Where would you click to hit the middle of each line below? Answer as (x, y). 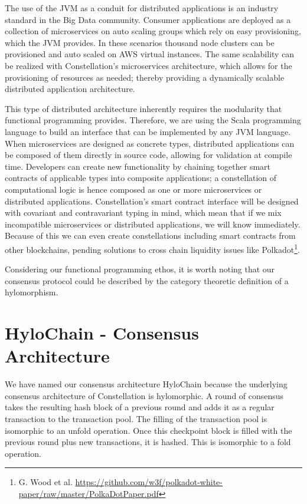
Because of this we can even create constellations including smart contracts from (150, 235)
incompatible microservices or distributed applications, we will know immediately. (153, 224)
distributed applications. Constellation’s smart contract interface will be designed (152, 201)
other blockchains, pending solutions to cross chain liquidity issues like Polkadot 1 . (152, 248)
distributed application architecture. (70, 89)
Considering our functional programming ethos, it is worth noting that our (140, 269)
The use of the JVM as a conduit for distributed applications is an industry (142, 8)
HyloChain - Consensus (102, 333)
